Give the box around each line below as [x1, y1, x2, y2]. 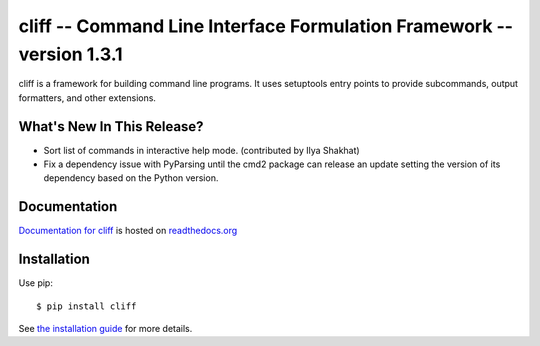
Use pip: [18, 277, 54, 289]
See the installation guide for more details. [18, 323, 193, 335]
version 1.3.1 [18, 43, 124, 65]
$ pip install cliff [36, 300, 137, 312]
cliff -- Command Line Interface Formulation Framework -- [18, 15, 514, 37]
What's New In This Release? [18, 118, 204, 135]
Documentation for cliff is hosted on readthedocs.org [18, 225, 238, 237]
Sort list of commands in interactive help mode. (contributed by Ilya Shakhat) [43, 144, 360, 156]
